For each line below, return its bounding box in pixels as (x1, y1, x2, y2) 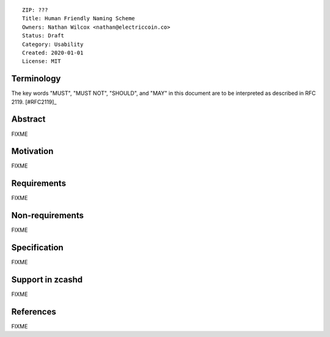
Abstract (11, 114, 46, 125)
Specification (11, 242, 64, 253)
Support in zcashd (11, 274, 82, 284)
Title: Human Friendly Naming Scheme (22, 15, 136, 22)
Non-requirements (11, 210, 84, 221)
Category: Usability (22, 40, 84, 48)
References (11, 306, 56, 317)
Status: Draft (22, 32, 64, 39)
